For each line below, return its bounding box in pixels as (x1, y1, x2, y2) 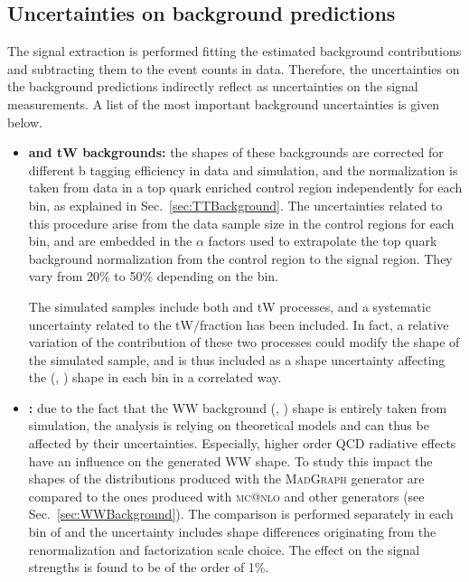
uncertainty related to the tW (28, 314, 193, 333)
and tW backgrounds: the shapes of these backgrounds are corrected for (28, 143, 444, 162)
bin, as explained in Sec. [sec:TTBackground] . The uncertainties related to (28, 195, 443, 214)
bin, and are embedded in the (28, 231, 192, 250)
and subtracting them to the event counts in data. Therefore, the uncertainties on (7, 59, 460, 78)
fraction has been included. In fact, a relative (199, 314, 449, 333)
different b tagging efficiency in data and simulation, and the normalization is (28, 160, 458, 179)
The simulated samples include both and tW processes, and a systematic (28, 296, 431, 315)
